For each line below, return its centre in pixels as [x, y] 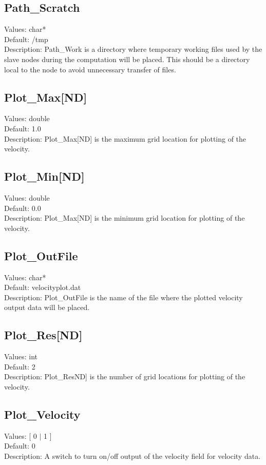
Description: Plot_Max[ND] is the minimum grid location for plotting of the [125, 218]
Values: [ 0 [21, 435]
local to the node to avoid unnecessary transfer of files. [90, 69]
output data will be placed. [47, 307]
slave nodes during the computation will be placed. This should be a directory [127, 59]
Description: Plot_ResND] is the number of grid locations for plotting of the [125, 376]
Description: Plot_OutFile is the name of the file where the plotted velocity [123, 297]
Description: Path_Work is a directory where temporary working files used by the [133, 49]
